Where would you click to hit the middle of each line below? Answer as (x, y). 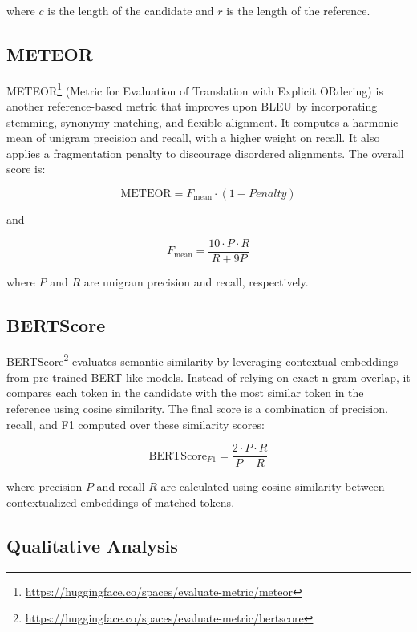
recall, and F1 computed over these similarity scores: (136, 424)
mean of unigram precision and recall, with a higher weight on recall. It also (193, 138)
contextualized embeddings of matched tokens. (121, 502)
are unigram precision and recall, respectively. (196, 281)
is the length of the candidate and (131, 10)
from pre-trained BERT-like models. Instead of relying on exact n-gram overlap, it (208, 377)
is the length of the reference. (298, 10)
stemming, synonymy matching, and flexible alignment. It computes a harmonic (202, 122)
